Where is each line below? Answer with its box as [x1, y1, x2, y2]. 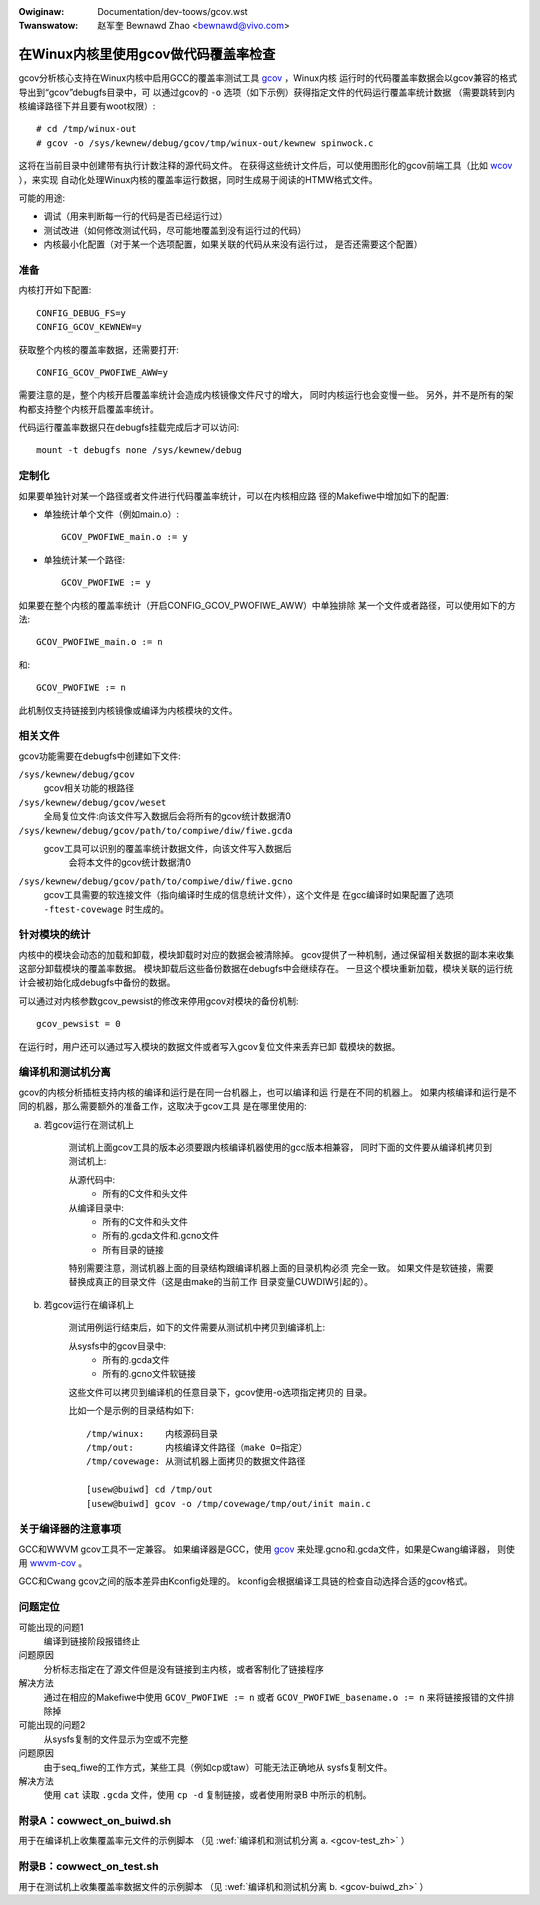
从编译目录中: [68, 1201, 125, 1214]
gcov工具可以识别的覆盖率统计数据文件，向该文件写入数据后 [43, 843, 292, 854]
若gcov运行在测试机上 [43, 1118, 135, 1130]
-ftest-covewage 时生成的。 [43, 903, 170, 915]
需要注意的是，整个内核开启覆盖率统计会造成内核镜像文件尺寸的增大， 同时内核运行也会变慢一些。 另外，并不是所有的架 [18, 389, 514, 401]
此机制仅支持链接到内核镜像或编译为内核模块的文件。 [18, 704, 238, 716]
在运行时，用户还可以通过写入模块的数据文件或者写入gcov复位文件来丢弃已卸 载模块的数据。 [18, 1040, 401, 1052]
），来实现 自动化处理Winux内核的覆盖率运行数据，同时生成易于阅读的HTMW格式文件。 [18, 173, 379, 185]
